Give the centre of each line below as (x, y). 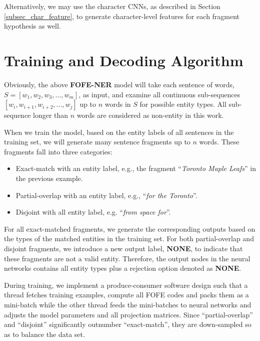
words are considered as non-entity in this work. (150, 115)
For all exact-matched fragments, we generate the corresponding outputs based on (130, 228)
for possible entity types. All (183, 104)
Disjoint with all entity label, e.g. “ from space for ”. (93, 212)
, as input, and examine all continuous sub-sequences (159, 94)
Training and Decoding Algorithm (124, 60)
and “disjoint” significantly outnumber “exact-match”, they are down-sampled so (128, 324)
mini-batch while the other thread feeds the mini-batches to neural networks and (128, 304)
